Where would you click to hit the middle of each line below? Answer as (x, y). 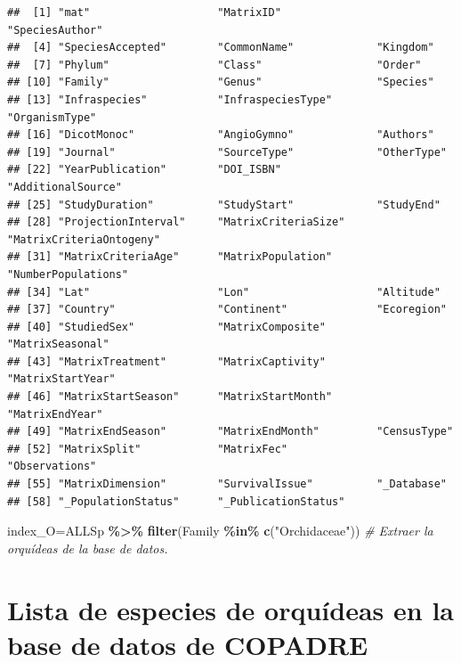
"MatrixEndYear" (55, 414)
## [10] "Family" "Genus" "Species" (221, 82)
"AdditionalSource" (65, 187)
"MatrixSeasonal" (58, 344)
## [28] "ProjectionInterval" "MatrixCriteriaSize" (176, 222)
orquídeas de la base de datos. (88, 548)
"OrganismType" (52, 117)
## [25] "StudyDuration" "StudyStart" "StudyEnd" (224, 205)
